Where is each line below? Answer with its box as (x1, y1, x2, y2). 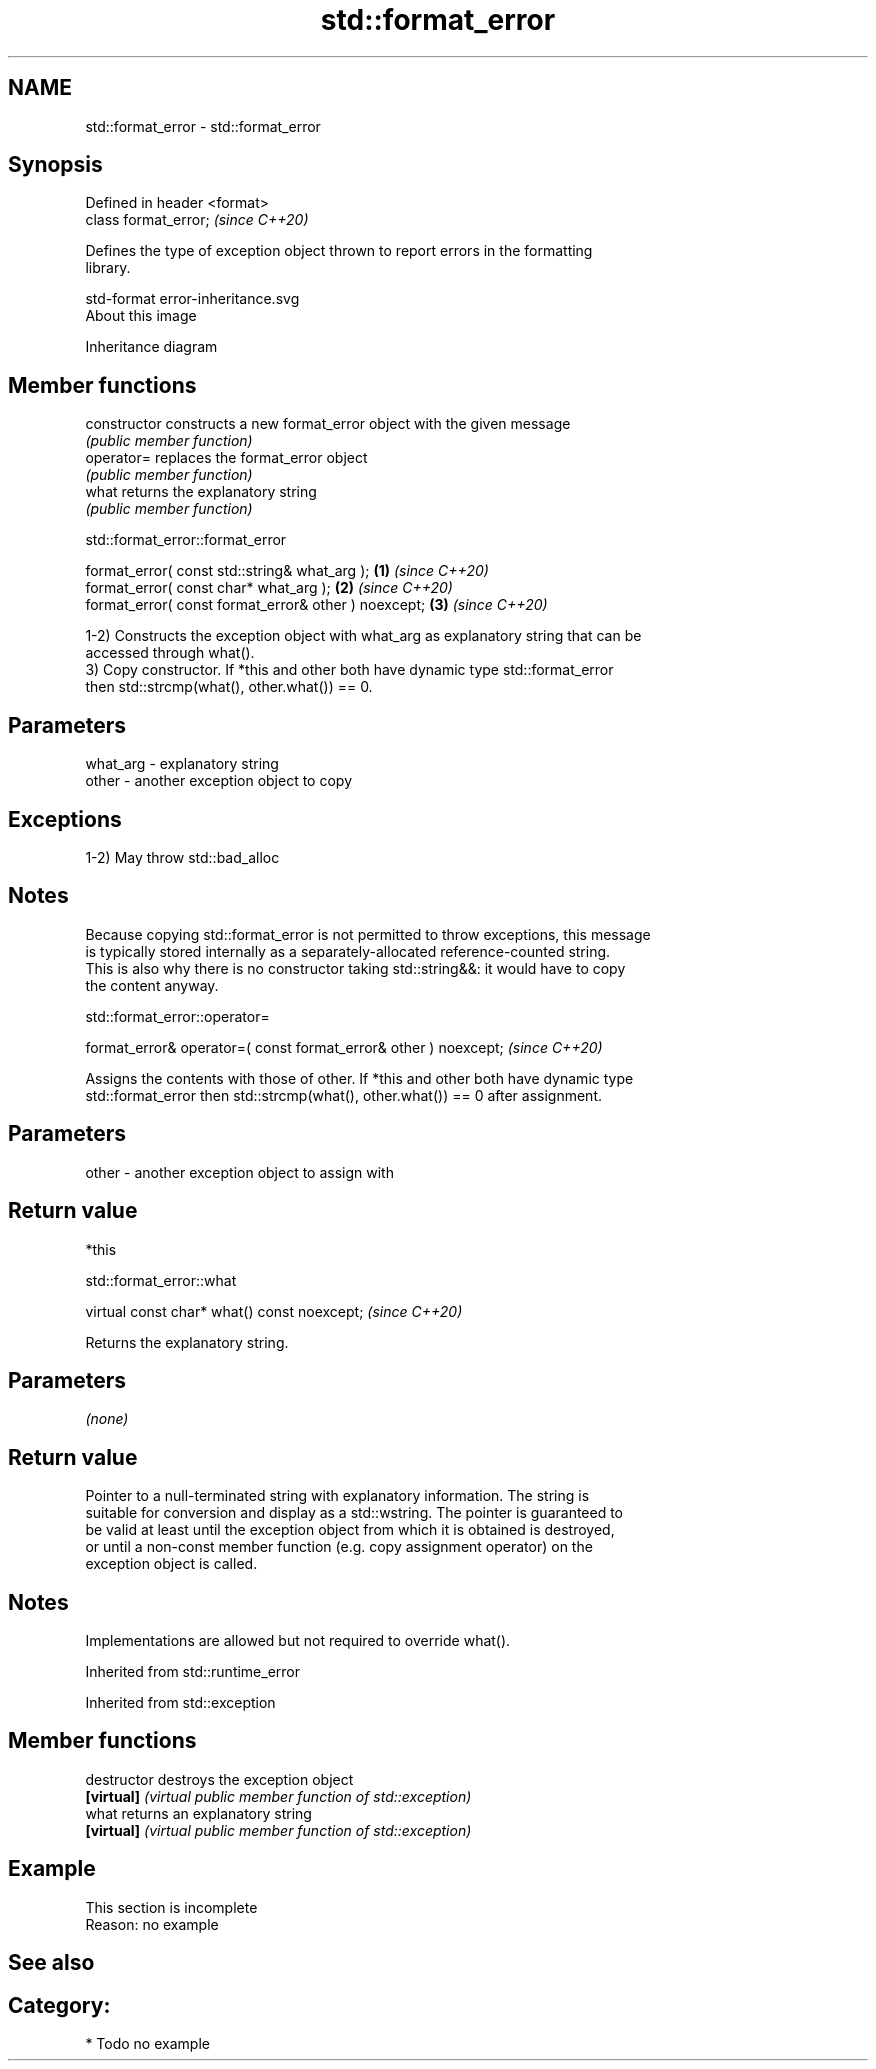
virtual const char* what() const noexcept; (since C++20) (85, 1302, 463, 1320)
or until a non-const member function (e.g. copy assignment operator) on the (85, 1538, 593, 1556)
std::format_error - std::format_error (85, 117, 321, 135)
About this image (85, 307, 197, 325)
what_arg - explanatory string (85, 755, 279, 773)
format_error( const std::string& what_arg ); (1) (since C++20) (85, 562, 489, 580)
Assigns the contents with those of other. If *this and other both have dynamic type (85, 1069, 634, 1087)
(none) (85, 1410, 129, 1428)
